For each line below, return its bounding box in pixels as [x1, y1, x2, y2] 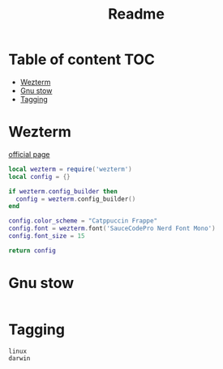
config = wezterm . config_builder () [15, 195, 136, 203]
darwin [8, 354, 31, 363]
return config [8, 246, 57, 255]
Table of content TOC [8, 50, 156, 69]
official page [8, 149, 50, 159]
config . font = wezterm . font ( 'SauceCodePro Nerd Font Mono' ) [8, 224, 217, 233]
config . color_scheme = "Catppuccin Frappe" [8, 217, 158, 225]
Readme [108, 5, 165, 23]
